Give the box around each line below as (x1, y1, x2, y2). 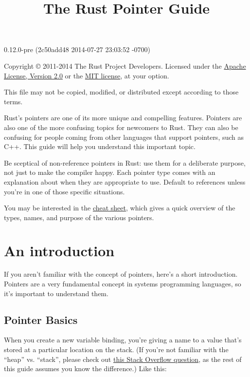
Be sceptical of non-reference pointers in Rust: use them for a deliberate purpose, (4, 157, 246, 168)
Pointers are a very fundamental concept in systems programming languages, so (4, 279, 241, 288)
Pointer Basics (4, 312, 78, 327)
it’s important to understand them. (4, 288, 108, 298)
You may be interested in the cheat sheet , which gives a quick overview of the (4, 203, 235, 213)
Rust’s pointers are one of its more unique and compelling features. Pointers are (4, 113, 242, 123)
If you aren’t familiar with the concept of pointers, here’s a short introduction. (4, 269, 238, 279)
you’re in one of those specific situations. (4, 186, 125, 196)
